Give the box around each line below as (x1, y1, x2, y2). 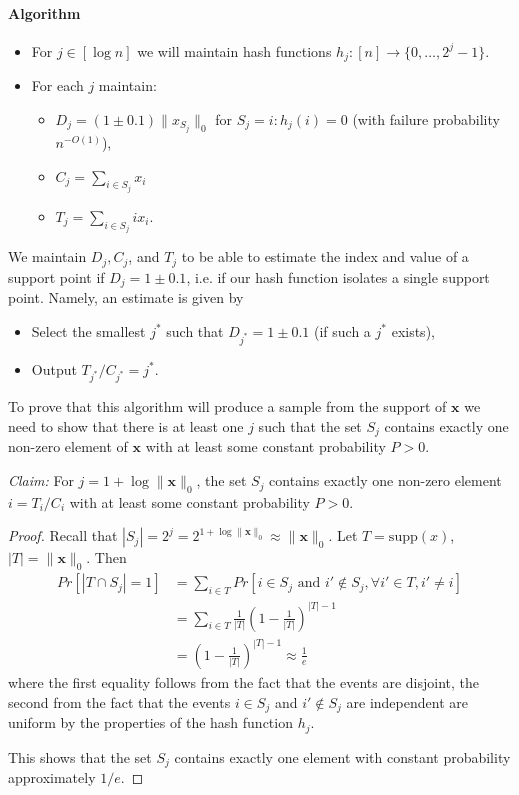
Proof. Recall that (8, 525, 118, 546)
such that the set (258, 416, 362, 436)
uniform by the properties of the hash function (8, 712, 293, 733)
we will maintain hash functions (137, 40, 332, 61)
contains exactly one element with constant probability (174, 746, 511, 767)
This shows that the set (8, 746, 152, 767)
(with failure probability (352, 108, 500, 129)
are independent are (346, 691, 468, 712)
